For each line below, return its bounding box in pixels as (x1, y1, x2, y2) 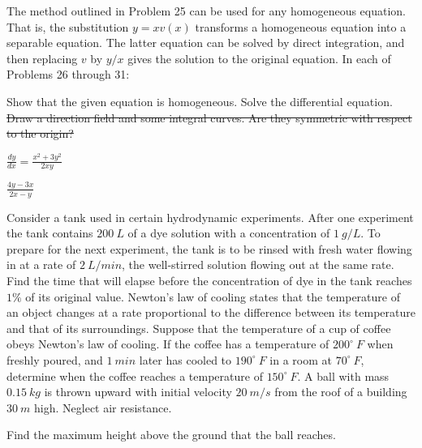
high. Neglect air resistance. (34, 399, 172, 416)
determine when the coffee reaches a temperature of (6, 367, 263, 384)
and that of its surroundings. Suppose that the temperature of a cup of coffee (6, 319, 391, 336)
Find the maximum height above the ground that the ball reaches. (6, 426, 336, 443)
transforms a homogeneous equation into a (195, 18, 407, 35)
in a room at (269, 351, 332, 368)
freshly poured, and (6, 351, 103, 368)
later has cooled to (139, 351, 232, 368)
